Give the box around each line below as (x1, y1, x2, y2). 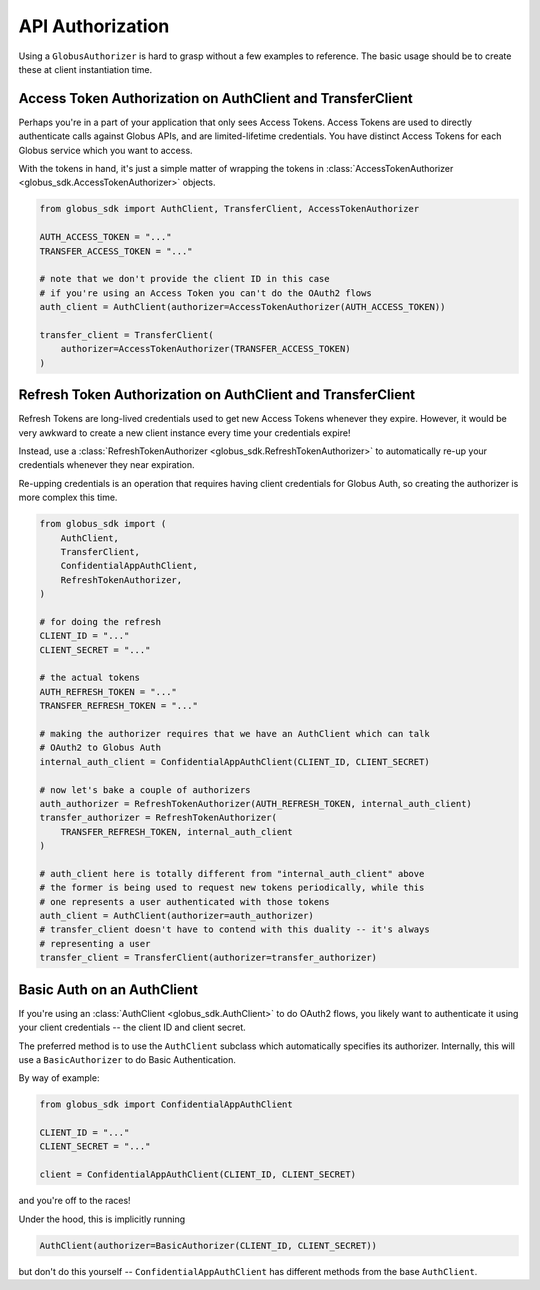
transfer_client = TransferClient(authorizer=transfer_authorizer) (39, 952, 378, 964)
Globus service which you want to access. (18, 144, 194, 156)
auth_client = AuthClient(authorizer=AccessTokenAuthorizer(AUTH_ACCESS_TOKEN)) (39, 301, 446, 313)
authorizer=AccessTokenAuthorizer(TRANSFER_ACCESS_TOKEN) (60, 343, 351, 355)
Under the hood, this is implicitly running (18, 1213, 186, 1225)
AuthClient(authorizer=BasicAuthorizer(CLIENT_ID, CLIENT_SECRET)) (39, 1240, 378, 1251)
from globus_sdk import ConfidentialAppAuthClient (39, 1099, 294, 1110)
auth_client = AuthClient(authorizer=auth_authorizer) (39, 910, 314, 922)
